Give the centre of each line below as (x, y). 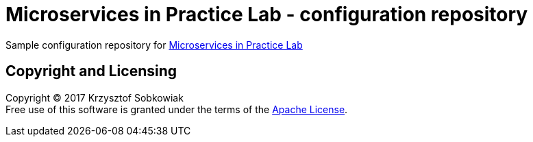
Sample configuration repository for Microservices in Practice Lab (154, 45)
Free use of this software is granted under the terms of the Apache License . (177, 109)
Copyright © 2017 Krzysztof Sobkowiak (95, 97)
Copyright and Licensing (91, 71)
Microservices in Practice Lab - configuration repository (267, 14)
